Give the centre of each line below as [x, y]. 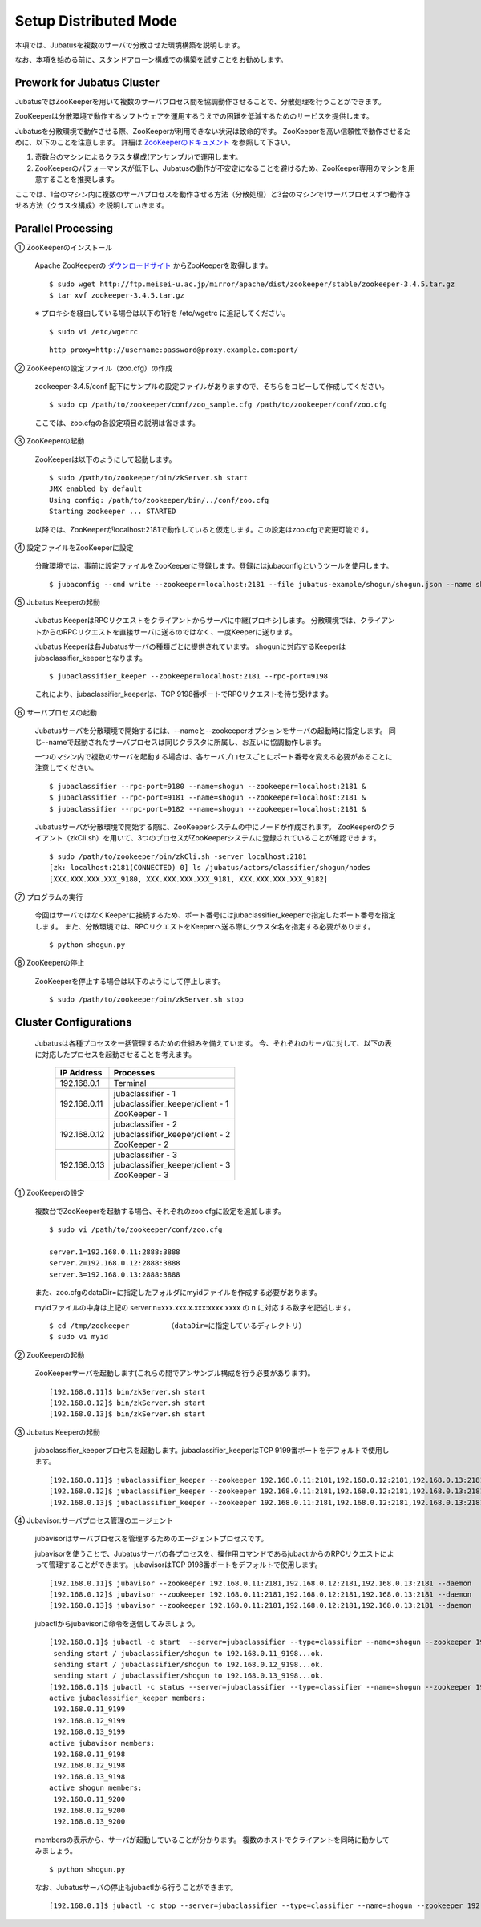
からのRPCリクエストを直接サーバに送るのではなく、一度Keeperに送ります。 [169, 632]
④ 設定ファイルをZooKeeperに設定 [74, 547]
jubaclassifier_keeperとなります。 [91, 658]
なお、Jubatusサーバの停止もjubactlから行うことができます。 [136, 1887]
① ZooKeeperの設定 [50, 1193]
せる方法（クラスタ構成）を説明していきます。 [91, 205]
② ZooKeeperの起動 [50, 1354]
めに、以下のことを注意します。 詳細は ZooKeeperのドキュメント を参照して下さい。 [155, 142]
